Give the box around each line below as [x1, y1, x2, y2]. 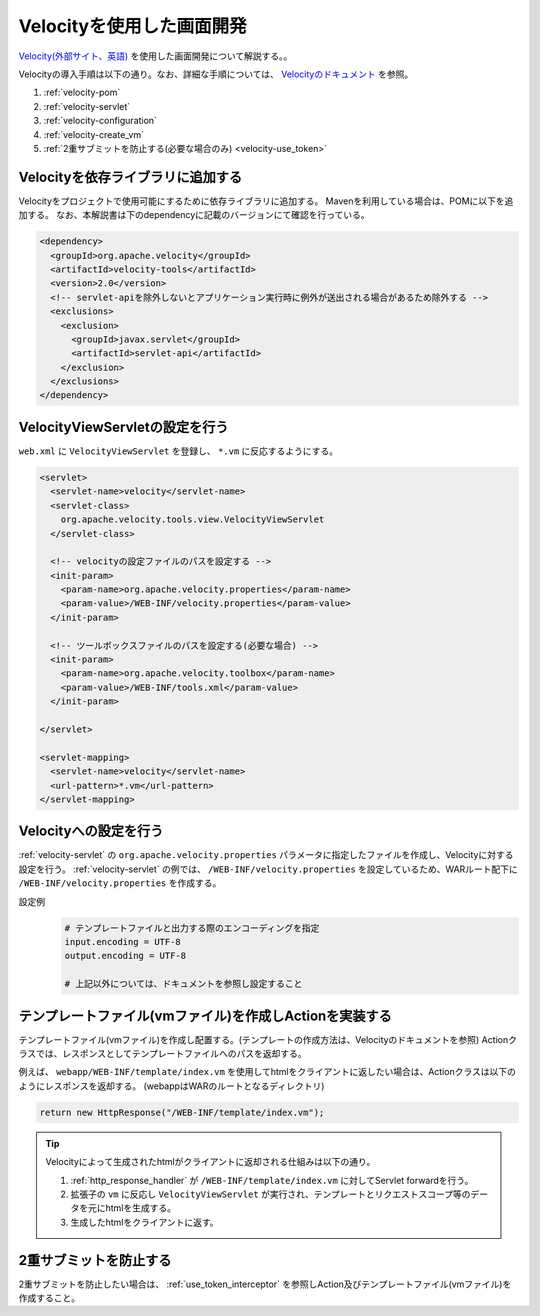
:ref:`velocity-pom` [43, 86, 121, 99]
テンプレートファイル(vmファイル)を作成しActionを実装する [18, 1007, 392, 1024]
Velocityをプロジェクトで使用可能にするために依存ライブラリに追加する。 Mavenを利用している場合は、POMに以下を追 [18, 195, 514, 207]
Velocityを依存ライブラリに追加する [18, 168, 243, 185]
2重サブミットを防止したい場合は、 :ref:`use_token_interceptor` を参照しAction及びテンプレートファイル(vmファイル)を [18, 1278, 512, 1290]
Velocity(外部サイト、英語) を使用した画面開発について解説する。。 [18, 50, 293, 62]
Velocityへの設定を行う [18, 823, 164, 840]
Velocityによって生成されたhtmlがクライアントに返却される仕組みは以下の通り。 [45, 1156, 376, 1168]
